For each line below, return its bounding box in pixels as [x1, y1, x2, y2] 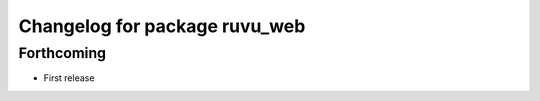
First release [43, 72, 95, 84]
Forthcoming [18, 44, 107, 62]
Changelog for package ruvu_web [18, 15, 306, 37]
